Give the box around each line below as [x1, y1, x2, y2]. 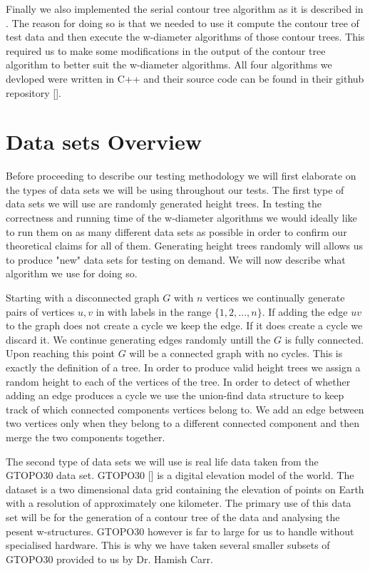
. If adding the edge [262, 304, 348, 319]
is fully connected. [284, 331, 364, 346]
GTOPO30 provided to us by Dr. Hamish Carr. [6, 551, 213, 566]
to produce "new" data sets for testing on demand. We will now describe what [6, 252, 346, 267]
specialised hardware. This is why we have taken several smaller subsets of [6, 537, 330, 552]
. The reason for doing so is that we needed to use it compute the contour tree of [6, 15, 359, 30]
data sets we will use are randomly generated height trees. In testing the [6, 196, 322, 211]
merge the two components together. [6, 429, 165, 444]
